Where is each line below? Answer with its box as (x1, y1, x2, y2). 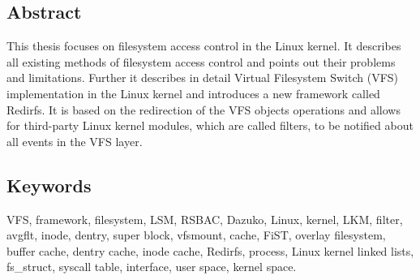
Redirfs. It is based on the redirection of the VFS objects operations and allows (6, 101, 401, 118)
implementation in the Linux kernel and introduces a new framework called (6, 84, 380, 101)
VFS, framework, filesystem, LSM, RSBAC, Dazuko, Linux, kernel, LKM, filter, (6, 210, 403, 227)
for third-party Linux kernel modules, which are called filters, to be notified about (6, 117, 414, 134)
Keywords (6, 172, 92, 197)
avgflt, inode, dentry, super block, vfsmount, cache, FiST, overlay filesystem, (6, 226, 386, 243)
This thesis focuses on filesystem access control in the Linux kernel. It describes (6, 37, 401, 54)
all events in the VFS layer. (6, 132, 143, 149)
